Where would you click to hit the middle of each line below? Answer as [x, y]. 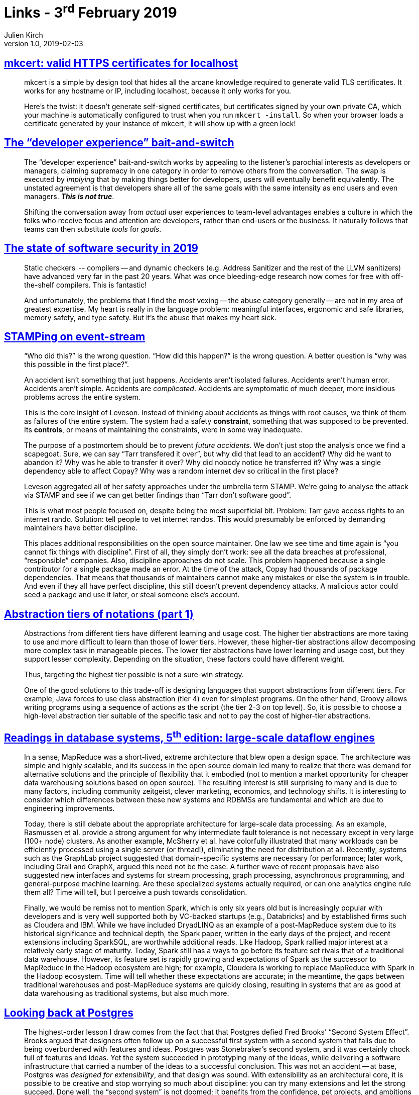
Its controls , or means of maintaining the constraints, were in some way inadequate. [163, 430]
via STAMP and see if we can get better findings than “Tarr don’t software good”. [158, 495]
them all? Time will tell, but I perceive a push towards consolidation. [136, 892]
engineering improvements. [69, 808]
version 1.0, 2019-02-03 [44, 44]
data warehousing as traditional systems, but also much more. [127, 993]
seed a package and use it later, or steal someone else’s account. [132, 595]
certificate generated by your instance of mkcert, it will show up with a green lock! [160, 123]
